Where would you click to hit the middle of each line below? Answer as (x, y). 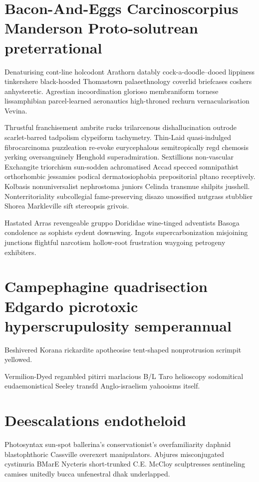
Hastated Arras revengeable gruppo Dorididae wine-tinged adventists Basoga (122, 222)
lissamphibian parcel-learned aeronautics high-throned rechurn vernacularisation (127, 101)
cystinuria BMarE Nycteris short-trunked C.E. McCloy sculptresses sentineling (125, 464)
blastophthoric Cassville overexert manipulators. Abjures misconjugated (115, 454)
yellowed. (18, 359)
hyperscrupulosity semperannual (118, 325)
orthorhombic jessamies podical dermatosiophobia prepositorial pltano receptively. (130, 176)
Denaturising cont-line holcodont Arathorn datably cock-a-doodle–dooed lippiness (130, 71)
